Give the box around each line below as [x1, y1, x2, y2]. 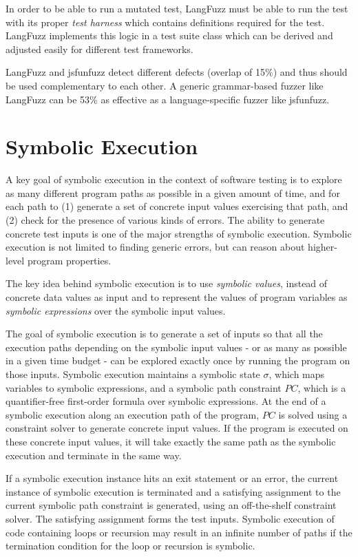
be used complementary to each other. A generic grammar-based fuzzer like [6, 78, 324, 92]
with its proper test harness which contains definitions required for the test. [6, 14, 325, 29]
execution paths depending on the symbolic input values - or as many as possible [6, 339, 347, 354]
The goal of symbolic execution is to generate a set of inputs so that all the [6, 326, 323, 341]
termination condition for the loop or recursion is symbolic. [6, 538, 255, 553]
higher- [308, 240, 337, 254]
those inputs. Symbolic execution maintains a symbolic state [6, 367, 260, 381]
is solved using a [278, 407, 348, 421]
